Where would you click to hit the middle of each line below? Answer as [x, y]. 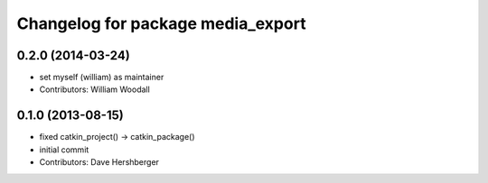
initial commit [64, 150]
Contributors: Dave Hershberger [99, 162]
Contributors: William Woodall [95, 89]
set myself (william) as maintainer [102, 78]
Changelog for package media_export [161, 23]
